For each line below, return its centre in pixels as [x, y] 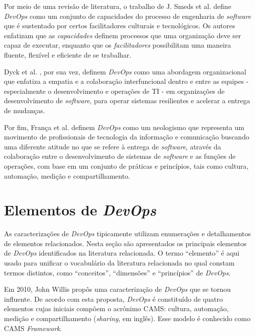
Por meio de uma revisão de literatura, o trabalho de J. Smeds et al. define [118, 6]
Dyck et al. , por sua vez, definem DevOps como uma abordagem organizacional [125, 71]
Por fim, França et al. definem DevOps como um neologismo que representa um [124, 127]
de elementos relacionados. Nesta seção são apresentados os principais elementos [126, 243]
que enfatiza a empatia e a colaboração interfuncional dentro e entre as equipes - [126, 81]
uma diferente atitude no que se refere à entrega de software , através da [113, 146]
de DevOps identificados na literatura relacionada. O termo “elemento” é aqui [122, 253]
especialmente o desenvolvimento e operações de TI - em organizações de [114, 91]
